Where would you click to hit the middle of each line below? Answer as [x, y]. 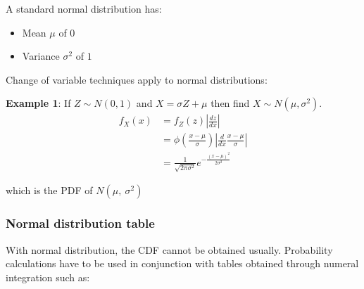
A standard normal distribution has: [84, 8]
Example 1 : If [38, 103]
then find [230, 103]
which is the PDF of [49, 190]
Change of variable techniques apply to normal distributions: [137, 79]
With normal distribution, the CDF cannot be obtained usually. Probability [169, 249]
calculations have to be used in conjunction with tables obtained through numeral [182, 263]
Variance [41, 56]
